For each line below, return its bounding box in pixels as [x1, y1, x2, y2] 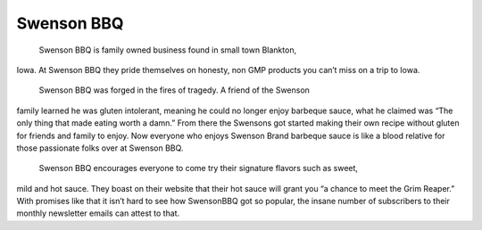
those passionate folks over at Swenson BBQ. [16, 143, 184, 153]
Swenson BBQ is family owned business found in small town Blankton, [38, 45, 297, 55]
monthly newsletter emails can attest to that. [16, 208, 180, 218]
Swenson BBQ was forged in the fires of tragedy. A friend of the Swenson [38, 85, 310, 95]
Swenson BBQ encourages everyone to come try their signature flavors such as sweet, [38, 163, 359, 174]
